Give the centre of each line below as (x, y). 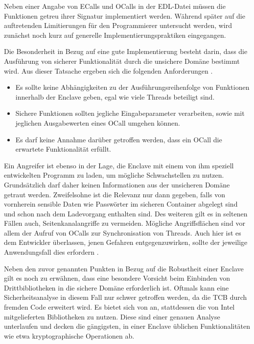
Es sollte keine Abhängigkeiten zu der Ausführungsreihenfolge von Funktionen (132, 87)
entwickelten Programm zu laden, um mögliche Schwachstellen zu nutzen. (114, 175)
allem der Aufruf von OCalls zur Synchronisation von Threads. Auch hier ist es (123, 232)
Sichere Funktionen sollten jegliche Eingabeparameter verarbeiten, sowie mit (130, 113)
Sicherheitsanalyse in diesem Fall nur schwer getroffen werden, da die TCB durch (126, 297)
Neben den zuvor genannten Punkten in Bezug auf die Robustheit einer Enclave (124, 268)
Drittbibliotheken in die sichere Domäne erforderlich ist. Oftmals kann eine (116, 287)
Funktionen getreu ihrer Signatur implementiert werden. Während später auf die (125, 15)
